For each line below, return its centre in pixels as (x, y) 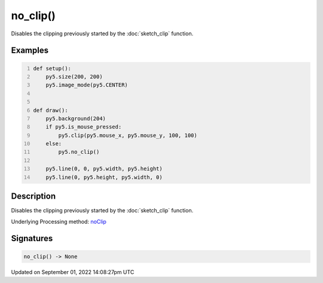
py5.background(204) (76, 118)
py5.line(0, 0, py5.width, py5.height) (104, 169)
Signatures (32, 238)
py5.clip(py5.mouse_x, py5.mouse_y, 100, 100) (128, 135)
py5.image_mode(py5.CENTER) (87, 85)
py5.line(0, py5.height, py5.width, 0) (104, 177)
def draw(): (51, 110)
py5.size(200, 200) (74, 77)
